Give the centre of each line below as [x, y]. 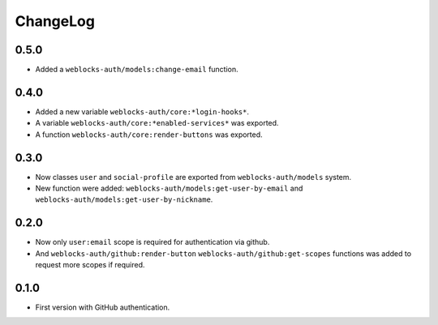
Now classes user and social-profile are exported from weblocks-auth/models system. [193, 177]
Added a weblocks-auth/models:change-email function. [137, 70]
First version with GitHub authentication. [103, 307]
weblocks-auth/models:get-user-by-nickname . [124, 199]
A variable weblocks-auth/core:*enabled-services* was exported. [157, 123]
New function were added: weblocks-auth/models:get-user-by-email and [169, 188]
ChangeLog [55, 21]
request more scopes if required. [90, 265]
